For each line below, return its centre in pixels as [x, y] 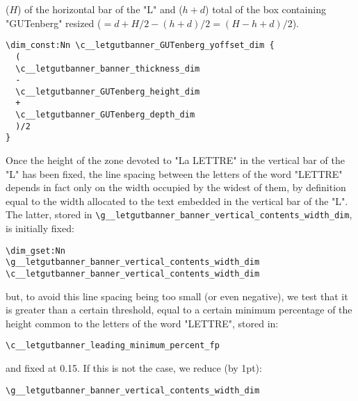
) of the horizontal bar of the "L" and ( [100, 9]
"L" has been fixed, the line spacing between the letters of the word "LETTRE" [174, 173]
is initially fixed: [40, 228]
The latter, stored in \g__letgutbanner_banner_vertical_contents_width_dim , [179, 214]
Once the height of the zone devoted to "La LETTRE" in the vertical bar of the [175, 160]
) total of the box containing [266, 9]
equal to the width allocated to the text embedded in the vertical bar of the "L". [177, 200]
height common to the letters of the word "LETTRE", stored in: [142, 323]
